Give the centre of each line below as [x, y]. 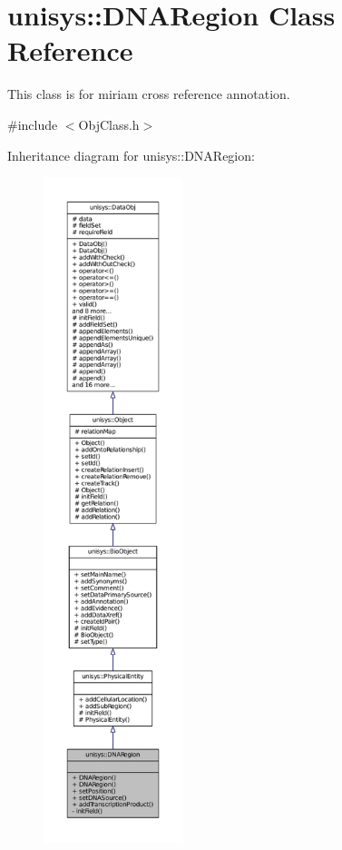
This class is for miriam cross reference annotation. [149, 94]
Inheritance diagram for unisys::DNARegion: [131, 155]
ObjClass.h [109, 124]
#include [33, 124]
